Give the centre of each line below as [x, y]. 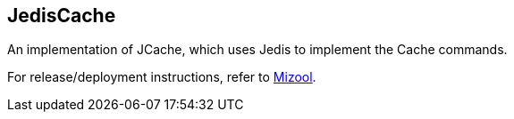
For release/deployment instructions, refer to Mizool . [162, 77]
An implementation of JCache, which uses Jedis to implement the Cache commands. [257, 50]
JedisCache [62, 16]
